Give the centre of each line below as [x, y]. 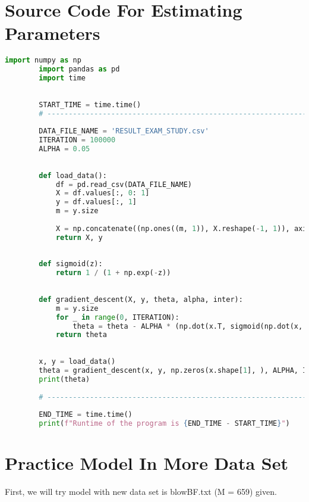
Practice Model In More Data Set [147, 463]
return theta [81, 335]
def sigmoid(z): [71, 264]
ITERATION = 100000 [77, 140]
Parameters [53, 33]
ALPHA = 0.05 [64, 149]
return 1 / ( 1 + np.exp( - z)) [113, 273]
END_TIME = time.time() [86, 415]
